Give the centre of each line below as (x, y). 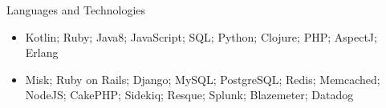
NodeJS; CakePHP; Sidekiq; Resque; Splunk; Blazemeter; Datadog (189, 95)
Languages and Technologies (76, 10)
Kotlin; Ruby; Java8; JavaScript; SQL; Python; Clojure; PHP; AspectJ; (201, 36)
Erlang (42, 52)
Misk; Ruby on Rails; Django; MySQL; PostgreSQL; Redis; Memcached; (203, 79)
